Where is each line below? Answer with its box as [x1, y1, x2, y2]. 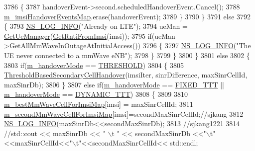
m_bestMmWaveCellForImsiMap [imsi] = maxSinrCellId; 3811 [4, 98, 193, 109]
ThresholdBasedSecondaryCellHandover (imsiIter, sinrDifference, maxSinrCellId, [4, 70, 248, 80]
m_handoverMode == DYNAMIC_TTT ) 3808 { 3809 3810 [4, 89, 188, 99]
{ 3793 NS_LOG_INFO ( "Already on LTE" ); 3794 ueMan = [4, 21, 188, 31]
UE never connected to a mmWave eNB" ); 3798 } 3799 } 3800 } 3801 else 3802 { [4, 50, 250, 60]
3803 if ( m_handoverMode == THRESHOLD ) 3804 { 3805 [4, 60, 184, 70]
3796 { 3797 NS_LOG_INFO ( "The [142, 40, 251, 51]
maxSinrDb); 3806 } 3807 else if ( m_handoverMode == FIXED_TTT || [4, 79, 224, 89]
